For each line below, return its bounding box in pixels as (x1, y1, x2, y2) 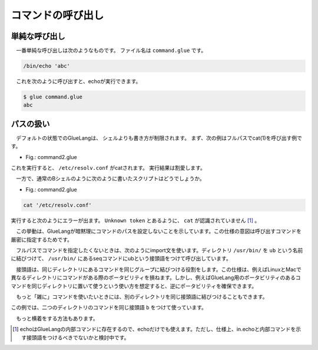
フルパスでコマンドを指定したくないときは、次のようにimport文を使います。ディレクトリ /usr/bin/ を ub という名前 (15, 247, 303, 253)
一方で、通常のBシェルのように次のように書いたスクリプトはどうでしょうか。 (15, 175, 206, 182)
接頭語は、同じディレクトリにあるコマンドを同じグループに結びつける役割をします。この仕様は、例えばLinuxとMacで (15, 266, 302, 273)
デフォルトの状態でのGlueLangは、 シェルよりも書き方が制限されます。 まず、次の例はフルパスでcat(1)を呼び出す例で (15, 134, 303, 141)
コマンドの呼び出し (11, 9, 104, 22)
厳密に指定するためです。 (11, 236, 73, 243)
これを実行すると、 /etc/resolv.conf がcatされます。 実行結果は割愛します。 (11, 164, 206, 171)
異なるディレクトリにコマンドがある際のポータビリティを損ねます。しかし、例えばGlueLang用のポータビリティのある (11, 274, 296, 281)
